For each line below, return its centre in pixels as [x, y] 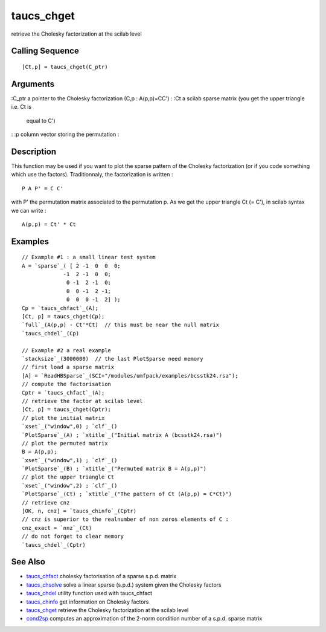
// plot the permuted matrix [65, 443]
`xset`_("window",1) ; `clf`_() [70, 460]
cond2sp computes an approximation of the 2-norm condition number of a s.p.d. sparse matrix [144, 619]
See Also [28, 562]
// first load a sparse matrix [68, 367]
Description [34, 151]
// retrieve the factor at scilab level [82, 401]
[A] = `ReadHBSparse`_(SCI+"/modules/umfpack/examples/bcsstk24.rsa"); [130, 376]
